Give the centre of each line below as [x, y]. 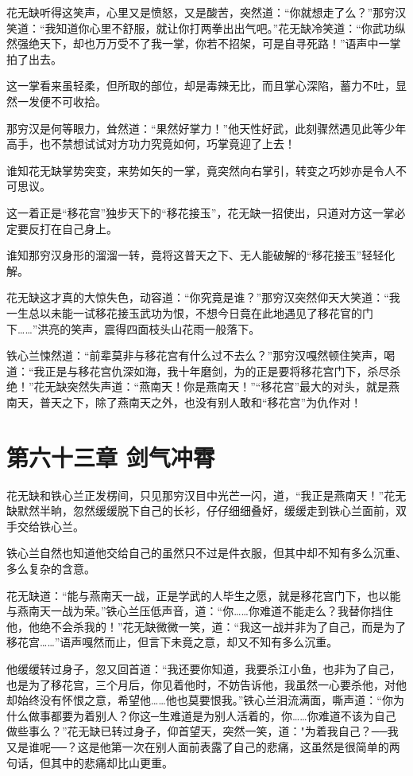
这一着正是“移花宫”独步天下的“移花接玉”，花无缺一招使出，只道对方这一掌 [201, 212]
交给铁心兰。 [50, 526]
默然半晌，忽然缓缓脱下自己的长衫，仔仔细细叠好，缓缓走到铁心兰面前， [206, 511]
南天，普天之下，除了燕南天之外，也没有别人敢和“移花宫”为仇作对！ [184, 402]
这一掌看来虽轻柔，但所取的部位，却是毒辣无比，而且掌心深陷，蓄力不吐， [201, 86]
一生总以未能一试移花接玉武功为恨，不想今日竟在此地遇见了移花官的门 [190, 312]
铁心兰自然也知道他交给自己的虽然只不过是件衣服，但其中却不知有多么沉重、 [206, 553]
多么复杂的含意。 [51, 568]
